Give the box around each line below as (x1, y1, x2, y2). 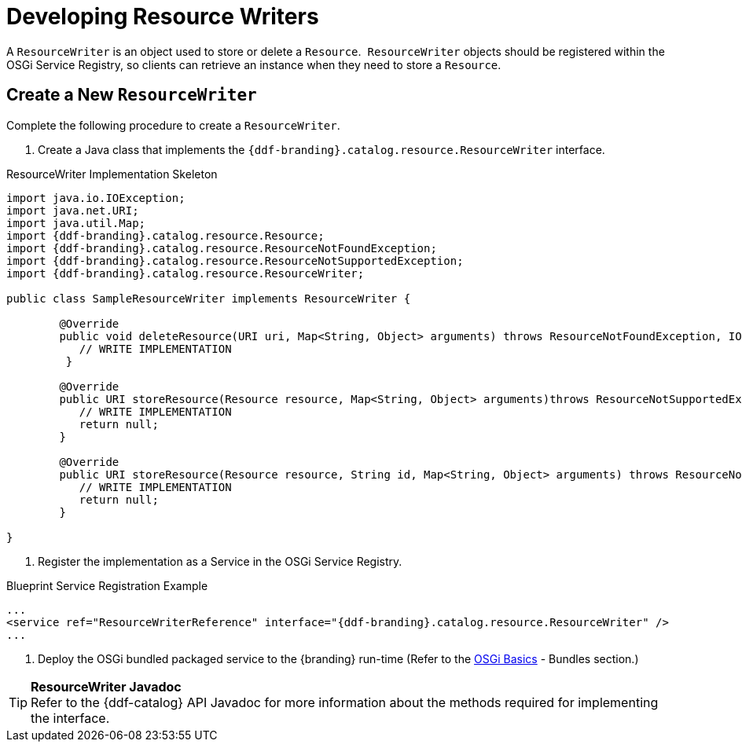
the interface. (31, 709, 110, 726)
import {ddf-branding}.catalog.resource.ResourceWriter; (6, 266, 365, 280)
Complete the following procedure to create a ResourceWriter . (6, 118, 340, 132)
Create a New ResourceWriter (6, 85, 257, 105)
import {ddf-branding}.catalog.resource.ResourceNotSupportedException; (6, 254, 464, 267)
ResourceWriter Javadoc (31, 678, 182, 695)
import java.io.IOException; (6, 191, 185, 204)
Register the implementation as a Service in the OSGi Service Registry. (38, 554, 402, 568)
